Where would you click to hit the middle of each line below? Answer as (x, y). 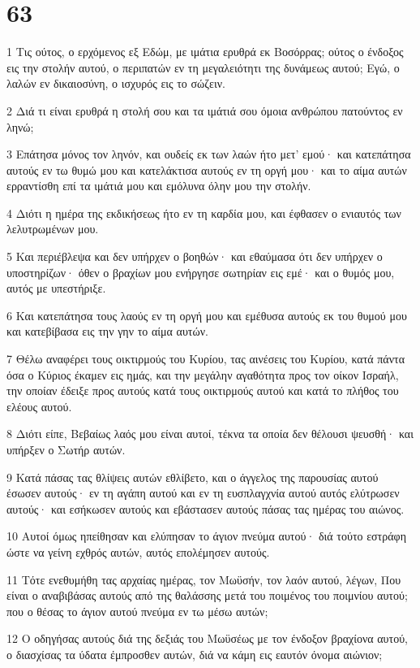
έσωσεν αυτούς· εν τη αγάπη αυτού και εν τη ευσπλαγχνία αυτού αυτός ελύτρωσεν (203, 493)
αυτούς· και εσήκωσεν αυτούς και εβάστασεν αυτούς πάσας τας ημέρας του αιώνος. (206, 508)
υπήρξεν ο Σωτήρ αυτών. (66, 449)
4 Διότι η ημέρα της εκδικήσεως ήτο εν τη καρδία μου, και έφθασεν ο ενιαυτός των (204, 213)
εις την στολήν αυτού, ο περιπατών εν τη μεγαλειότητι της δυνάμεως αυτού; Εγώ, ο (203, 67)
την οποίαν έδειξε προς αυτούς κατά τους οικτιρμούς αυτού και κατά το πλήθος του (203, 390)
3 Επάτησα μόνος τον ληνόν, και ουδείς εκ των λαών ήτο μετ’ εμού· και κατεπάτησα (209, 154)
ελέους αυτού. (39, 406)
